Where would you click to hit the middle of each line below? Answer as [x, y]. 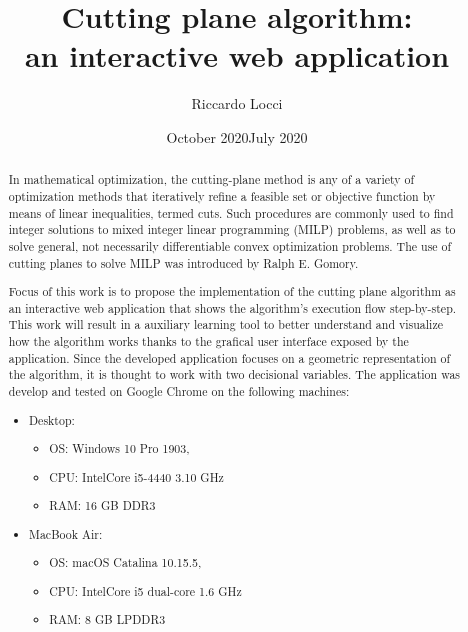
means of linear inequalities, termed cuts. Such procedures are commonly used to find [231, 212]
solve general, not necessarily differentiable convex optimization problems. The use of [230, 245]
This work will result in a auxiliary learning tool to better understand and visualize [225, 324]
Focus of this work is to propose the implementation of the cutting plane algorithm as [232, 291]
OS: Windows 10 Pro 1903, [119, 448]
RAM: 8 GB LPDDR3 [107, 619]
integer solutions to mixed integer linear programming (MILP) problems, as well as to [232, 229]
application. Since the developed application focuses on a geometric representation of [229, 357]
